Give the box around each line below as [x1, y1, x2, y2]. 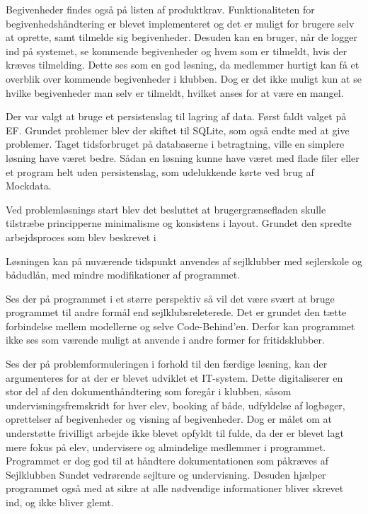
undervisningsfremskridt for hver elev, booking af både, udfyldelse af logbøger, [6, 397, 345, 412]
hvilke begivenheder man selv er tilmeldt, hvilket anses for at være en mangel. [6, 85, 344, 100]
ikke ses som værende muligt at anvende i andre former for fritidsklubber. [6, 332, 325, 347]
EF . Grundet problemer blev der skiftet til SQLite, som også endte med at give [6, 122, 350, 137]
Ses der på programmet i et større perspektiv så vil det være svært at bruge [6, 291, 335, 305]
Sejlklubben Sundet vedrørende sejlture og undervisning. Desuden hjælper [6, 467, 326, 481]
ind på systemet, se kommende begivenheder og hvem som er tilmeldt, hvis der [6, 43, 347, 58]
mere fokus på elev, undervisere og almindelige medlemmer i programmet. [6, 439, 326, 454]
